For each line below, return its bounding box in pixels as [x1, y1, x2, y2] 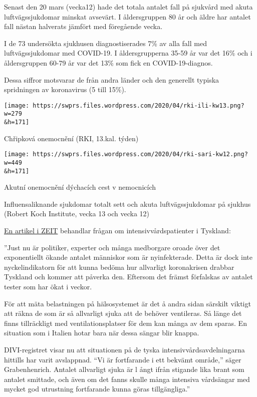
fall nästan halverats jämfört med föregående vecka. [4, 21, 163, 32]
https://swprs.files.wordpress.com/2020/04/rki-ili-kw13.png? [33, 102, 244, 109]
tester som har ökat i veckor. [4, 281, 92, 292]
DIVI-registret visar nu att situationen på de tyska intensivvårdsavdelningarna [4, 344, 245, 354]
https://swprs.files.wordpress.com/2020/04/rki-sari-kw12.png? [33, 151, 248, 158]
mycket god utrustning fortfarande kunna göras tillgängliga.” [4, 383, 190, 394]
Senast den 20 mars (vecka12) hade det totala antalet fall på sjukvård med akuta [4, 2, 253, 12]
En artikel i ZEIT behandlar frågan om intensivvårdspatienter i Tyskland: [4, 225, 231, 236]
